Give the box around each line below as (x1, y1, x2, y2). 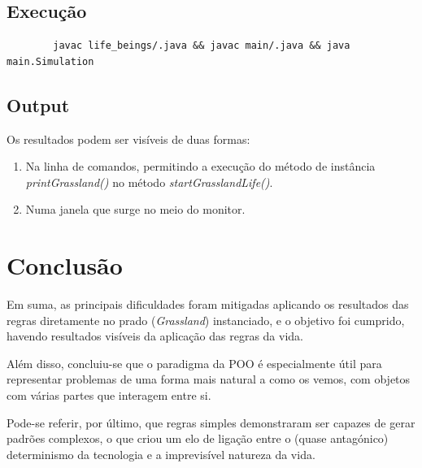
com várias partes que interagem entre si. (7, 387, 211, 404)
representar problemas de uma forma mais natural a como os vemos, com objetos (7, 370, 411, 388)
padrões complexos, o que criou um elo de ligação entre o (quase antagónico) (7, 430, 389, 447)
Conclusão (7, 249, 123, 282)
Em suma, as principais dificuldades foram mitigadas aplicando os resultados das (7, 296, 409, 313)
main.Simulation (7, 55, 94, 67)
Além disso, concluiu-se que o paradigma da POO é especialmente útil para (7, 354, 382, 371)
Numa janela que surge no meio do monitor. (25, 201, 246, 218)
